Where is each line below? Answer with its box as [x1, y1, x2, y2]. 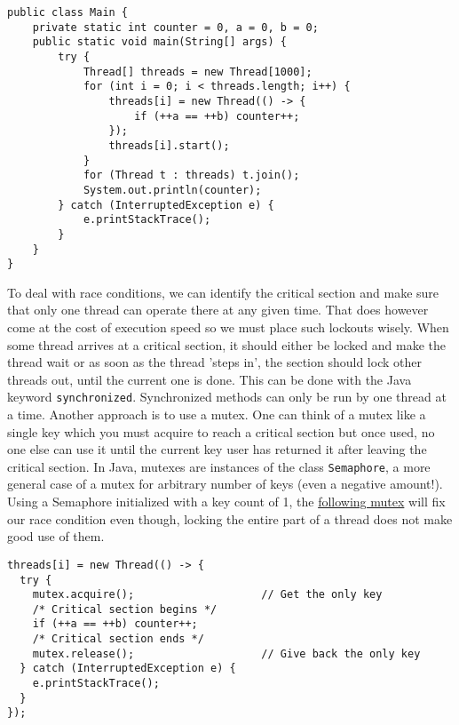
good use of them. [7, 527, 105, 546]
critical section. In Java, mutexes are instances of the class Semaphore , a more [7, 457, 431, 475]
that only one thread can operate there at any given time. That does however [7, 300, 429, 319]
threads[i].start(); [108, 139, 230, 152]
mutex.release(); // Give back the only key [32, 647, 421, 660]
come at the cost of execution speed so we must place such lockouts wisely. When [7, 318, 449, 336]
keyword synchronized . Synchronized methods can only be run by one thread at [7, 387, 447, 406]
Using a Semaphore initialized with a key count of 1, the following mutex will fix [7, 492, 446, 511]
